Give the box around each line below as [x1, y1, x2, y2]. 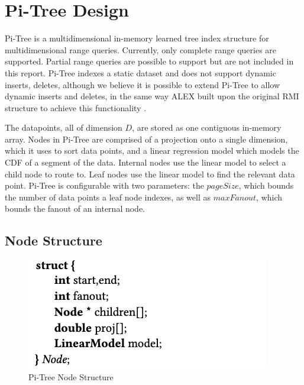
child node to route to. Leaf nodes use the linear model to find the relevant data [5, 167, 295, 180]
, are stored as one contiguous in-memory [132, 121, 282, 134]
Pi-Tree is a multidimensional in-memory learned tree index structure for [5, 32, 269, 44]
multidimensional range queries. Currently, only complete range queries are [5, 43, 277, 56]
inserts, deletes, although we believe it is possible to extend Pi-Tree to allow [5, 78, 280, 90]
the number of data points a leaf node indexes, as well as [5, 190, 211, 203]
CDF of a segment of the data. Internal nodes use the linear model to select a [5, 156, 286, 169]
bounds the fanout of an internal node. [5, 202, 145, 215]
